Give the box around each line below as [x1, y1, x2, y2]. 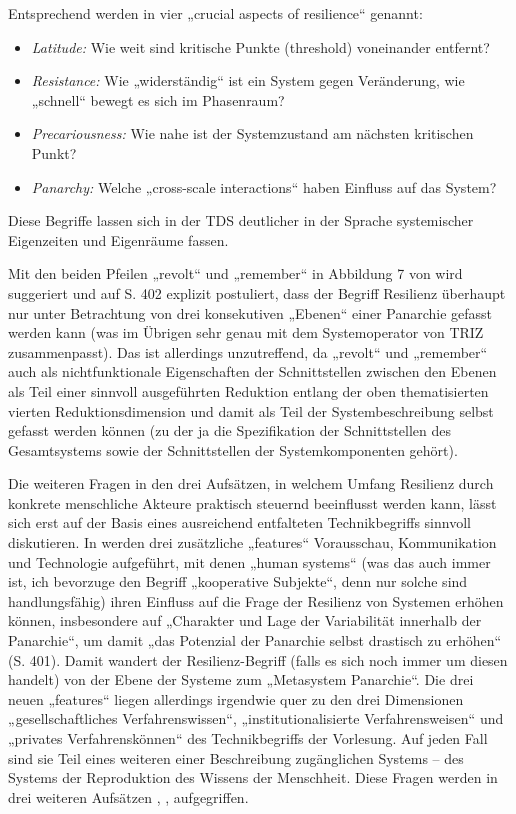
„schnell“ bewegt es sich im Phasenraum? [31, 89, 285, 110]
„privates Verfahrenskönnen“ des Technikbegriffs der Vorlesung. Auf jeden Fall [8, 728, 488, 748]
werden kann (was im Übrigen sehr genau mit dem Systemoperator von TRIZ [8, 322, 484, 343]
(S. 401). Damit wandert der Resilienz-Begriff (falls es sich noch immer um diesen [8, 649, 508, 670]
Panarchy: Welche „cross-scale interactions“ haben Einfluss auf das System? [31, 176, 497, 197]
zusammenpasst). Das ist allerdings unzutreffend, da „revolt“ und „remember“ [8, 341, 488, 362]
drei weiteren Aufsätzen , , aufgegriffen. [8, 786, 249, 807]
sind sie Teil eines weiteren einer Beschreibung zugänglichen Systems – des [8, 747, 464, 768]
